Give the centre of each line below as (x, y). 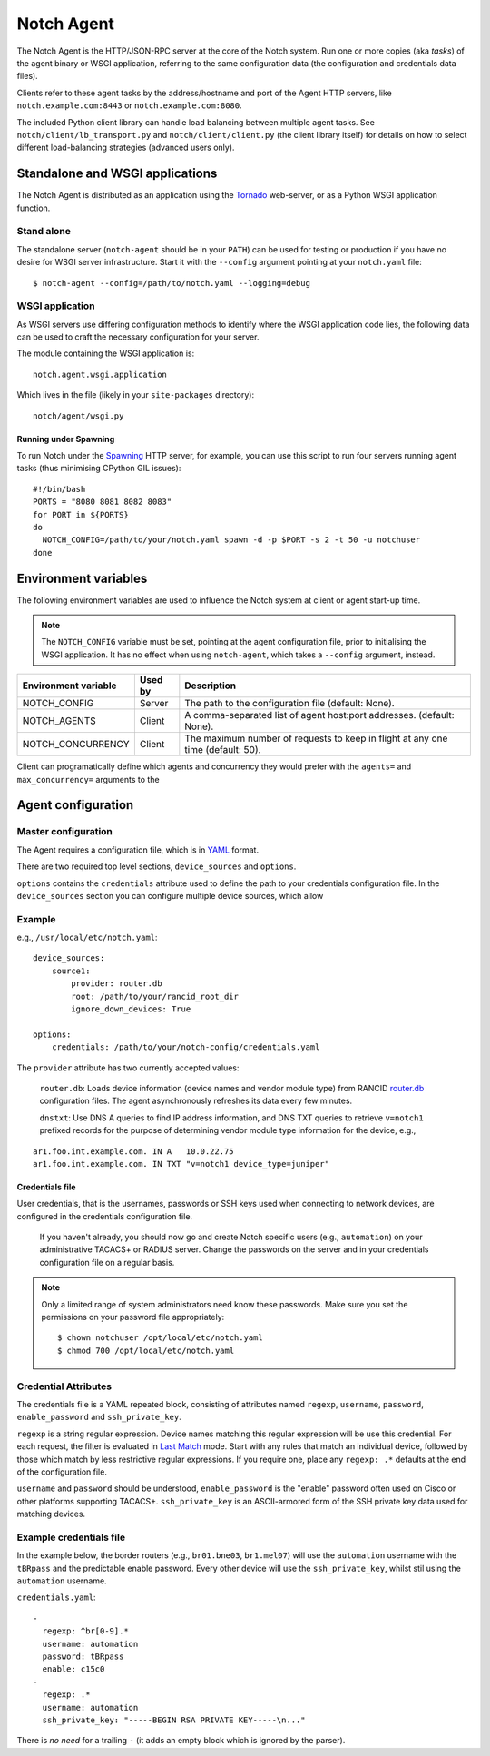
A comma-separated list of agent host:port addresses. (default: (319, 715)
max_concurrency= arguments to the (88, 779)
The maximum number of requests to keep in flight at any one (316, 738)
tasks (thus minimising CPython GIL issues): (99, 469)
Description (210, 686)
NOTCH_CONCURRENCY (76, 745)
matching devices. (51, 1514)
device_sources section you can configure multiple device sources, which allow (170, 895)
